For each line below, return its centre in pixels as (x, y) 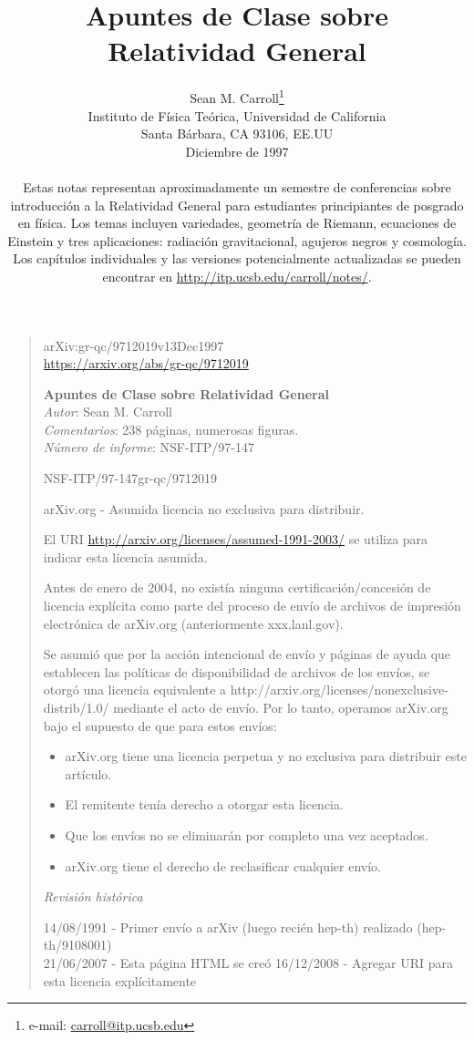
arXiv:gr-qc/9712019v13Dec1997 (134, 345)
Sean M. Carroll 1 (237, 96)
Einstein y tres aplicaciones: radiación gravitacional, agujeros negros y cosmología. (237, 240)
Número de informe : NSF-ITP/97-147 (149, 447)
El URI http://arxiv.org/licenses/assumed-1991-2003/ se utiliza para (236, 539)
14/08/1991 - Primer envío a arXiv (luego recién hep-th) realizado (228, 927)
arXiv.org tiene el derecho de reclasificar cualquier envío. (223, 865)
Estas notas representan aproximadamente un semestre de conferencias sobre (237, 186)
